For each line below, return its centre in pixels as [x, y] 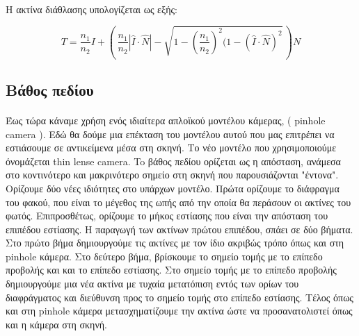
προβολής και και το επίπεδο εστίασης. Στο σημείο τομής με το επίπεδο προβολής [171, 270]
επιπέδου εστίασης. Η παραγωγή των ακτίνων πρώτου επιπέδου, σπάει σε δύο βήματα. [179, 229]
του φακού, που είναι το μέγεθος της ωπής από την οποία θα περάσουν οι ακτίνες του [178, 202]
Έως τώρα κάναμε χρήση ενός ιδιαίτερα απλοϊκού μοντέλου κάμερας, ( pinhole [166, 120]
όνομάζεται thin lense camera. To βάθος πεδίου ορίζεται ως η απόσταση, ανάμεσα [173, 161]
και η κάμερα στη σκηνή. [56, 324]
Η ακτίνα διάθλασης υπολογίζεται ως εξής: [91, 9]
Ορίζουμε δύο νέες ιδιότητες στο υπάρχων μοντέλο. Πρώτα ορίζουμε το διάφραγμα [173, 188]
